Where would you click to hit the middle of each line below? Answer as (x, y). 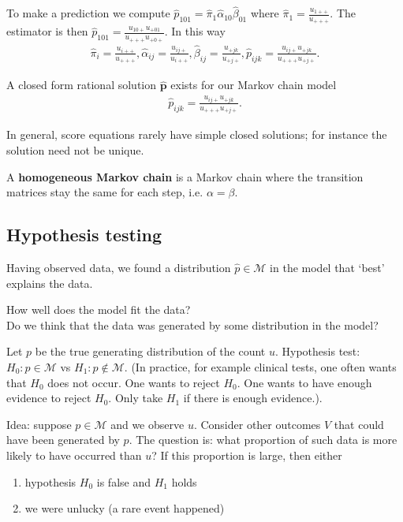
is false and (123, 481)
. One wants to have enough (304, 382)
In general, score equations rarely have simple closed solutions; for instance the (197, 134)
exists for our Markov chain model (254, 85)
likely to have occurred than (74, 455)
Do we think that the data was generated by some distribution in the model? (192, 324)
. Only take (136, 398)
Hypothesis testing (84, 235)
